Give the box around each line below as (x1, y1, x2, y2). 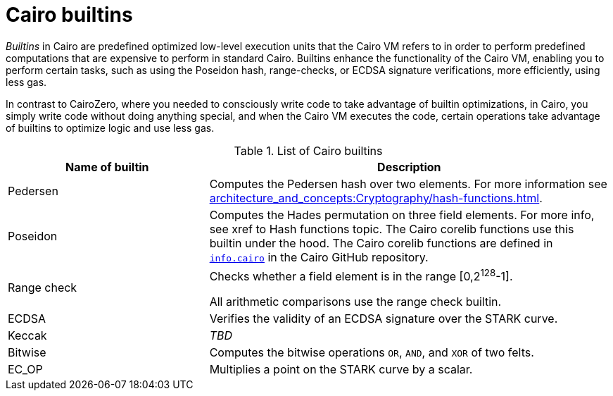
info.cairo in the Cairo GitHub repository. (209, 249, 429, 264)
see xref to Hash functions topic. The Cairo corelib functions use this (209, 221, 574, 236)
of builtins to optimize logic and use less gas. (6, 121, 215, 134)
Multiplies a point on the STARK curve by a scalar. (209, 362, 473, 377)
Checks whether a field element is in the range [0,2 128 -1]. (209, 266, 513, 284)
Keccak (8, 328, 47, 343)
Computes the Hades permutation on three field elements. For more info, (209, 207, 595, 222)
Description (377, 159, 441, 174)
